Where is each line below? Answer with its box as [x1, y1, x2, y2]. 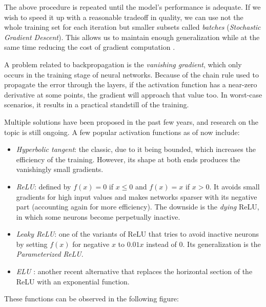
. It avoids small [209, 181, 260, 191]
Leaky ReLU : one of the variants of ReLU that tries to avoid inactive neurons [16, 228, 259, 239]
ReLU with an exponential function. [16, 276, 130, 286]
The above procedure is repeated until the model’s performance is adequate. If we [4, 2, 261, 12]
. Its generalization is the [182, 238, 261, 249]
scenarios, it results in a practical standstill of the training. [4, 99, 189, 110]
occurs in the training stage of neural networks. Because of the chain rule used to [4, 69, 259, 80]
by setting [16, 238, 48, 249]
